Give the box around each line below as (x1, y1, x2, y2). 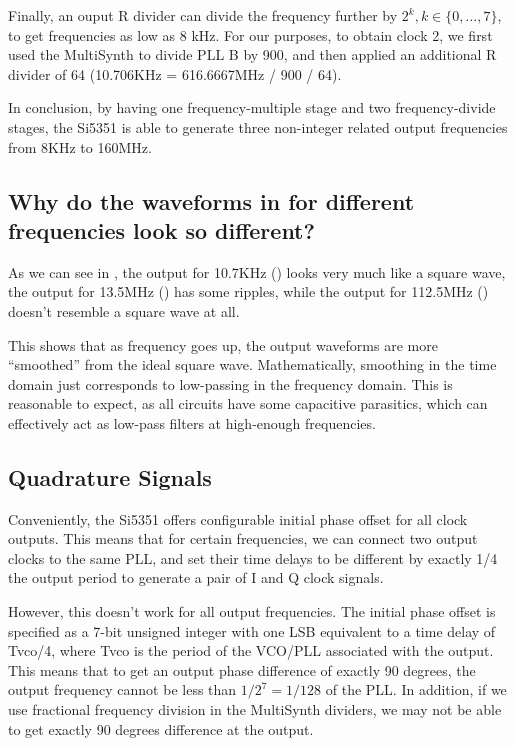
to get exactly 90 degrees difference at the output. (8, 718, 314, 739)
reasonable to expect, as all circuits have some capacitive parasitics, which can (8, 393, 488, 414)
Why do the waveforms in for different (8, 185, 415, 216)
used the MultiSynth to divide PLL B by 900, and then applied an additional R (8, 44, 497, 65)
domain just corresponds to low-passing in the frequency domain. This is (8, 373, 453, 394)
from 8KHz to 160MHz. (8, 136, 152, 157)
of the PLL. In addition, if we (325, 679, 507, 700)
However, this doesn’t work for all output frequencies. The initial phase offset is (8, 601, 496, 622)
